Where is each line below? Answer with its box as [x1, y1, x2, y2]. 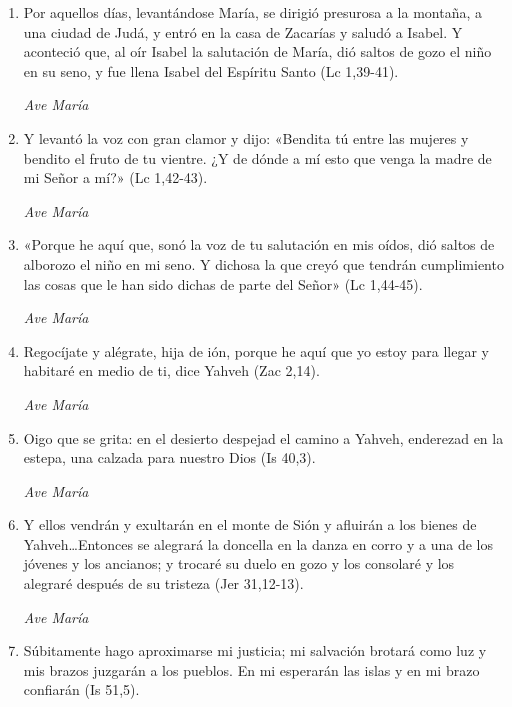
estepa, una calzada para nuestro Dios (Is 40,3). [23, 447, 316, 468]
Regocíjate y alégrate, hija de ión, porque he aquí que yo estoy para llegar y [23, 340, 489, 361]
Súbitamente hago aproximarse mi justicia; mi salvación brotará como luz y [23, 640, 487, 661]
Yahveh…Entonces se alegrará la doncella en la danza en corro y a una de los [23, 533, 494, 554]
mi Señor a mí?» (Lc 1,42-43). [23, 167, 208, 188]
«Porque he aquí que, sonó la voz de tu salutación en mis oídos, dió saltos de [23, 234, 495, 255]
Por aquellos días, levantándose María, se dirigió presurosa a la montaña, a [23, 2, 482, 22]
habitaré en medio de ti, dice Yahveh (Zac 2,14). [23, 360, 320, 381]
